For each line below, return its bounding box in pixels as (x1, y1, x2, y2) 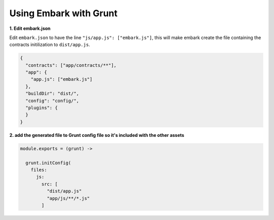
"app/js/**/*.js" (46, 195, 90, 201)
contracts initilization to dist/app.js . (9, 42, 90, 48)
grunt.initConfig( (25, 160, 71, 166)
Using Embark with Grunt (9, 8, 118, 19)
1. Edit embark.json (9, 25, 51, 31)
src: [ (41, 181, 58, 187)
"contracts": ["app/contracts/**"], (25, 62, 117, 68)
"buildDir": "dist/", (25, 91, 80, 96)
